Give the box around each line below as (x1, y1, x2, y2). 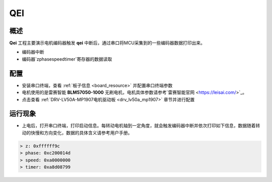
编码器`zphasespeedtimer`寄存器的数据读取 (22, 56, 112, 62)
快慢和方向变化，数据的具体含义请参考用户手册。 (30, 129, 132, 135)
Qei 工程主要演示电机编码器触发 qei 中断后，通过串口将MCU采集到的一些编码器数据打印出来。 (9, 40, 206, 46)
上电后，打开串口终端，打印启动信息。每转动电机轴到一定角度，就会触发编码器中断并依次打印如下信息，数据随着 (22, 123, 256, 129)
